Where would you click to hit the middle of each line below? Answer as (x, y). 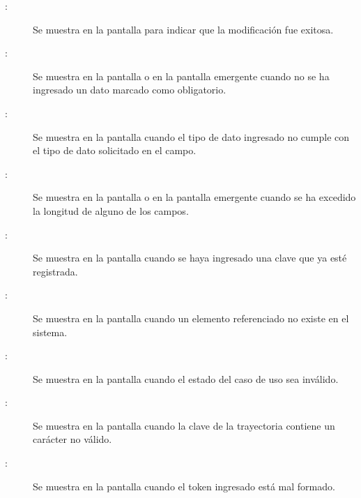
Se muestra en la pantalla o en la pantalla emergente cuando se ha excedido (194, 197)
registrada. (55, 271)
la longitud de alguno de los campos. (111, 210)
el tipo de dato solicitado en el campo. (115, 150)
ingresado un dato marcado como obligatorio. (130, 90)
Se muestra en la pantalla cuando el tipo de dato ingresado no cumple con (191, 136)
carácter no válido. (72, 439)
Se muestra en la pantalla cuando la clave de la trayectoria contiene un (184, 425)
